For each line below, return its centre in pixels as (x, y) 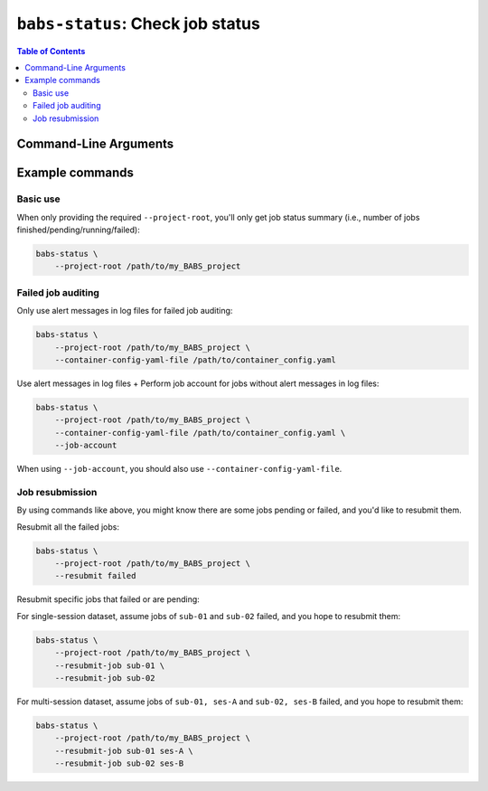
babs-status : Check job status (139, 24)
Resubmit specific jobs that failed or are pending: (108, 599)
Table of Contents (51, 51)
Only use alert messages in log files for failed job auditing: (125, 311)
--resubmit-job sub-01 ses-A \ (124, 751)
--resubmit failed (95, 576)
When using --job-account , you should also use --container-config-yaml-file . (179, 469)
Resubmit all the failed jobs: (68, 527)
